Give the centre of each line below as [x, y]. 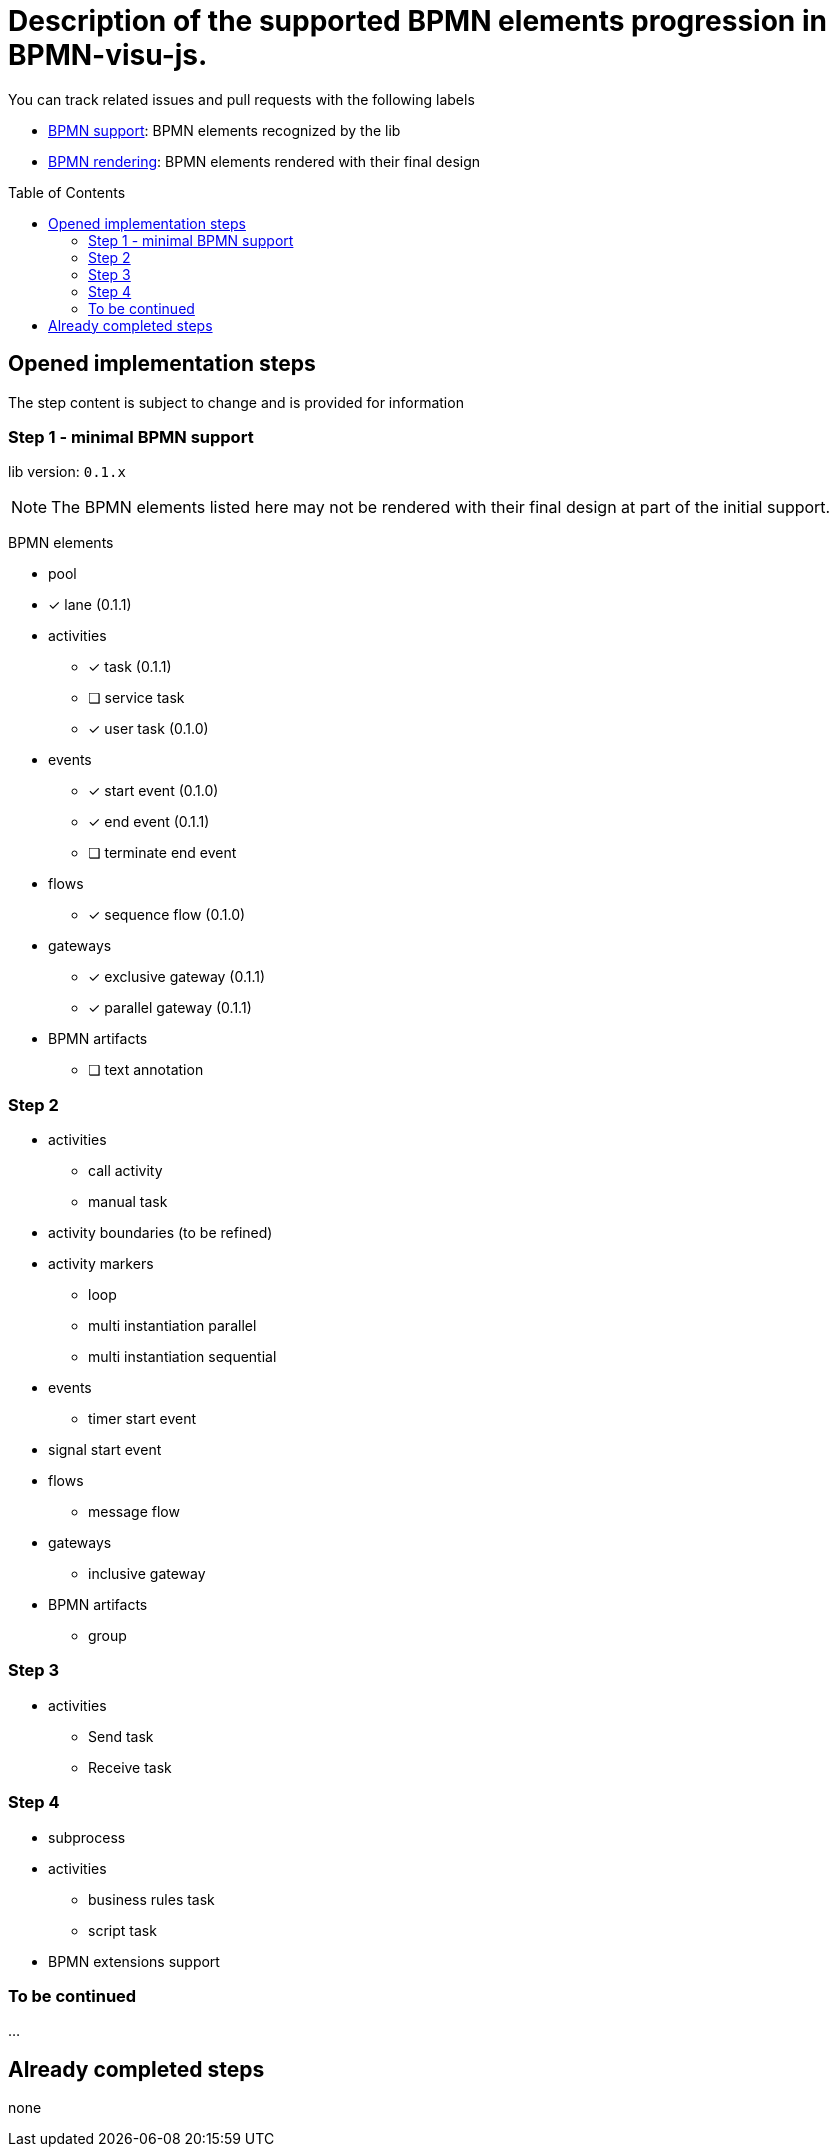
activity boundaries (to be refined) [160, 1233]
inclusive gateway [147, 1574]
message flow [134, 1512]
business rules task [151, 1899]
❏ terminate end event [162, 853]
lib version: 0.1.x [67, 472]
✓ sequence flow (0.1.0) [167, 915]
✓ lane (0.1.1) [90, 605]
